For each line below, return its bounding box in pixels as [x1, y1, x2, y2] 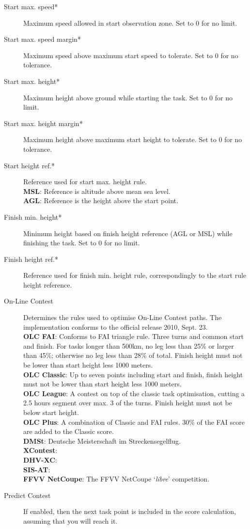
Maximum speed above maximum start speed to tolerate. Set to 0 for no [23, 50, 238, 60]
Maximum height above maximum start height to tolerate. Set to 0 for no [23, 134, 242, 144]
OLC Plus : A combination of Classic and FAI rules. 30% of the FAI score [23, 417, 245, 427]
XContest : [23, 445, 58, 455]
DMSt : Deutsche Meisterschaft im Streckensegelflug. [23, 435, 181, 446]
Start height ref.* [4, 160, 55, 170]
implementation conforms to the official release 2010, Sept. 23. [23, 321, 208, 332]
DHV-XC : [23, 454, 57, 465]
